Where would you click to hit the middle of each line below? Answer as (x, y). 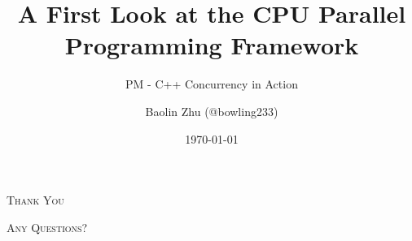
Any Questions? (47, 227)
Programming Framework (212, 45)
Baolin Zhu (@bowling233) (212, 111)
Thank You (35, 200)
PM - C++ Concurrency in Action (212, 84)
